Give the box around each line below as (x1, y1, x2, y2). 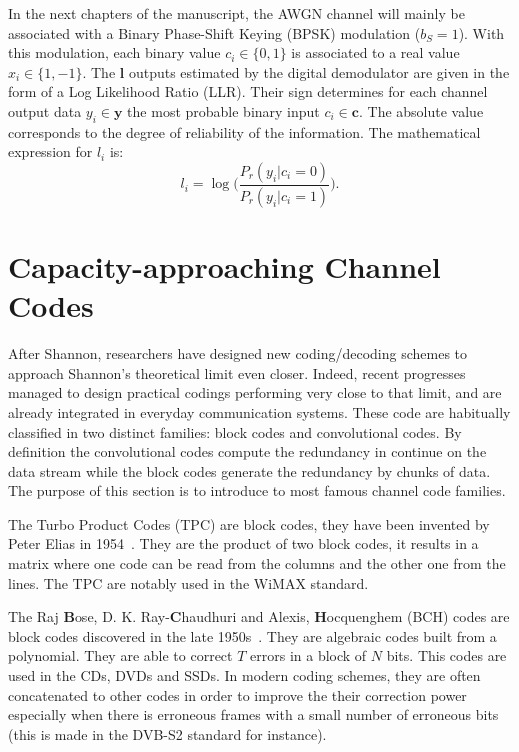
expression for (8, 141, 93, 162)
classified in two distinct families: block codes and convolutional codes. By (8, 421, 462, 442)
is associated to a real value (291, 42, 460, 63)
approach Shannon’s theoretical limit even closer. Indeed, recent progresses (8, 362, 466, 383)
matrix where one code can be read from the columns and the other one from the (8, 553, 506, 574)
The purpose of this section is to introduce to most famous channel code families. (8, 480, 506, 501)
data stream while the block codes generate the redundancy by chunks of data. (8, 460, 491, 481)
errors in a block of (250, 645, 367, 666)
